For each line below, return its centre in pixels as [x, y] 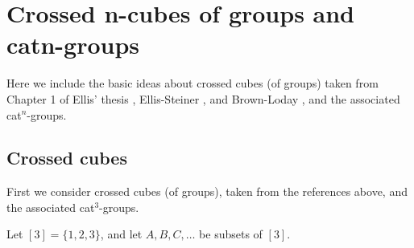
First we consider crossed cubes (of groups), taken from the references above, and [207, 191]
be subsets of [231, 234]
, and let [121, 234]
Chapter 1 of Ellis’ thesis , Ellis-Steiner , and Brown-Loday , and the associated [203, 98]
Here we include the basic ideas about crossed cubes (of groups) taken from [193, 83]
